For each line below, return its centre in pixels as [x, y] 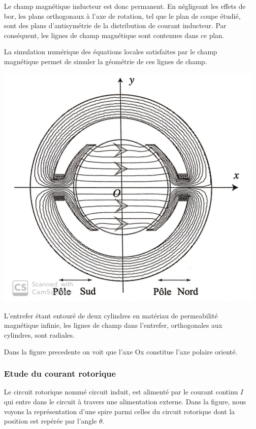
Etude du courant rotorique [60, 373]
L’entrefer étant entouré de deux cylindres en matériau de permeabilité [111, 315]
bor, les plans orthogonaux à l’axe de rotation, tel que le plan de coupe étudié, [122, 16]
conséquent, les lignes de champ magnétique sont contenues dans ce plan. [114, 35]
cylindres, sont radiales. [39, 335]
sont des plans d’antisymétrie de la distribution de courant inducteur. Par [115, 25]
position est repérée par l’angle [50, 421]
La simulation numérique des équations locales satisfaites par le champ [111, 52]
